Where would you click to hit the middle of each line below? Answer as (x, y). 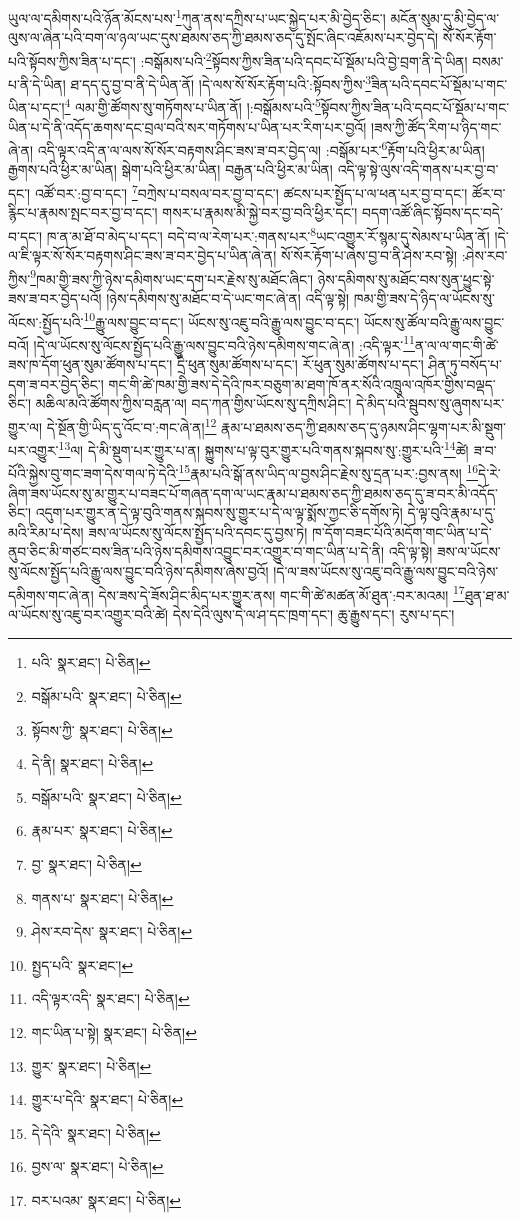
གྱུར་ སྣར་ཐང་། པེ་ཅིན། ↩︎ (91, 1065)
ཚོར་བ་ (488, 192)
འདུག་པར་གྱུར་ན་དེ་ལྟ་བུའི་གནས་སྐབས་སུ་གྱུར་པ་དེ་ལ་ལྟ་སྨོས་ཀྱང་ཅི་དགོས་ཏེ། (219, 512)
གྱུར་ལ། (25, 426)
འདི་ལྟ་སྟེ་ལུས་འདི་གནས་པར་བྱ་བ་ (418, 169)
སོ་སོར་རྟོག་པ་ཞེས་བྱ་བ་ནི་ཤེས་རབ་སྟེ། (369, 255)
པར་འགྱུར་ (33, 449)
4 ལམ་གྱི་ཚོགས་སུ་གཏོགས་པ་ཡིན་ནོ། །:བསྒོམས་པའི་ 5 (192, 105)
